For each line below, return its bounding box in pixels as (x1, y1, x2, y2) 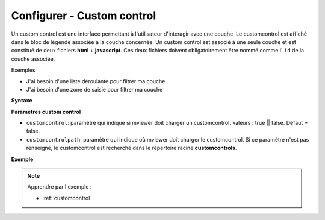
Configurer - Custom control (11, 9, 156, 22)
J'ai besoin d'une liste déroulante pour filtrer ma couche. (26, 77, 167, 84)
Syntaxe (11, 97, 32, 104)
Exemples (11, 66, 36, 74)
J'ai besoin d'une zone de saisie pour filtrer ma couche (26, 86, 163, 93)
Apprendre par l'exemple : (27, 183, 92, 190)
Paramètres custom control (11, 108, 81, 115)
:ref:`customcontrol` (42, 194, 92, 201)
